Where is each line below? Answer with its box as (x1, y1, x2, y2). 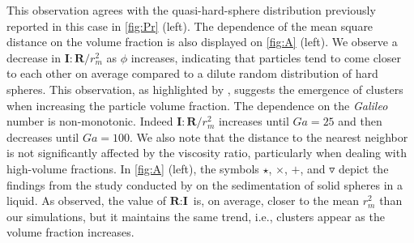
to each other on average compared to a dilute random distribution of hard (6, 65, 378, 82)
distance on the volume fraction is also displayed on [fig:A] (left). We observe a (6, 33, 398, 50)
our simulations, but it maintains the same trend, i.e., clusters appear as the (6, 207, 385, 224)
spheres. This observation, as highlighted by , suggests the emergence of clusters (6, 80, 403, 97)
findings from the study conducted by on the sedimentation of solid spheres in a (6, 176, 403, 193)
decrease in (6, 49, 61, 66)
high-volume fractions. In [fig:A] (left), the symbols (6, 160, 259, 177)
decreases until (6, 128, 79, 145)
